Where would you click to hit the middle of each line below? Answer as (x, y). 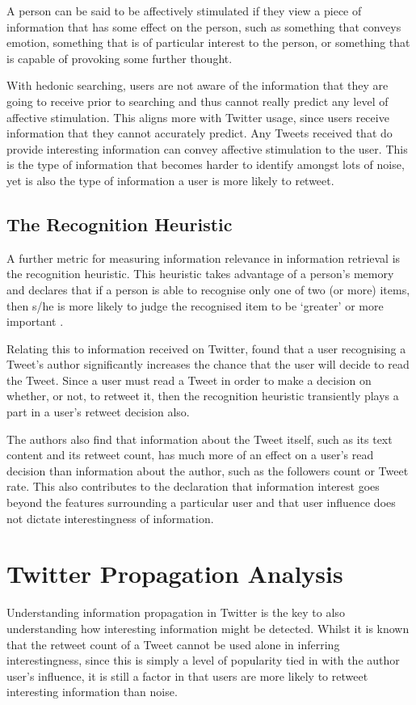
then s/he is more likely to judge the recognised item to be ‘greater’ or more (195, 305)
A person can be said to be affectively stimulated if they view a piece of (184, 11)
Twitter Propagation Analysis (175, 574)
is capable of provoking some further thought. (120, 58)
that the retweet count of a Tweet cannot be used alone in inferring (173, 644)
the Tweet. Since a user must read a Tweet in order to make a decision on (189, 380)
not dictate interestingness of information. (110, 518)
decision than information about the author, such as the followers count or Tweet (208, 470)
